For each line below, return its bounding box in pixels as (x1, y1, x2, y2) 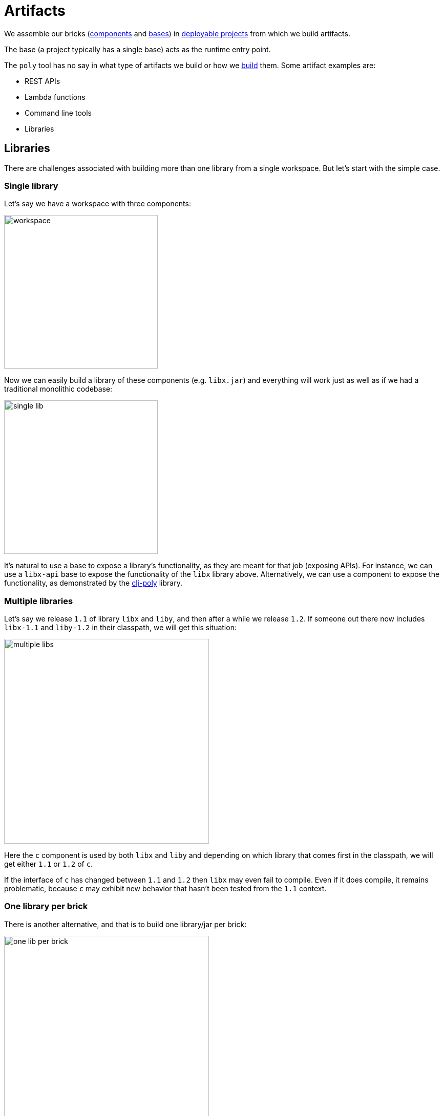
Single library (4, 180, 58, 191)
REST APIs (25, 76, 60, 85)
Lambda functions (25, 92, 86, 101)
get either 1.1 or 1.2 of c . (4, 860, 93, 869)
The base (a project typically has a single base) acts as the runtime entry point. (4, 45, 271, 54)
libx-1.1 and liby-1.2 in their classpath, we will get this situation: (4, 623, 237, 632)
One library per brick (4, 901, 88, 912)
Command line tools (25, 108, 92, 117)
